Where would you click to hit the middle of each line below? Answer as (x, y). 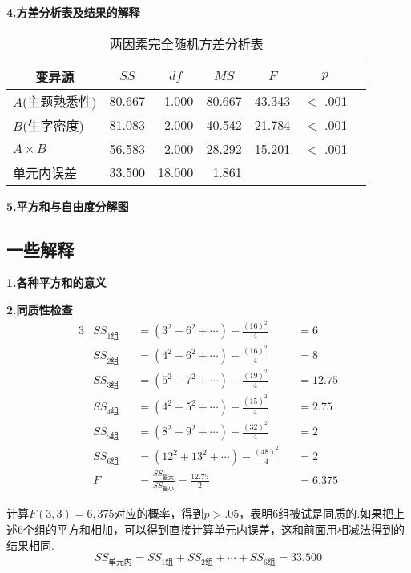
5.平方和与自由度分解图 (68, 206)
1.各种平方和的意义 (56, 282)
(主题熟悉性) (60, 101)
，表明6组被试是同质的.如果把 (316, 513)
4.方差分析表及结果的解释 (73, 12)
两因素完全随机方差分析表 (186, 43)
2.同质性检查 (40, 309)
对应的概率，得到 (159, 513)
